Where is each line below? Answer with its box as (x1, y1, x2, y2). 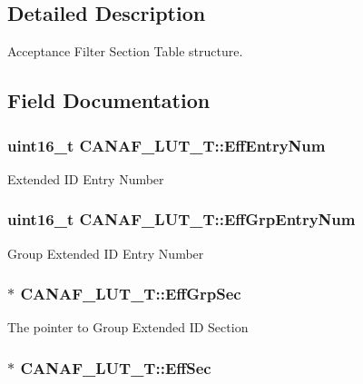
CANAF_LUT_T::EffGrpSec (20, 282, 241, 305)
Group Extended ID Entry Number (7, 243, 204, 262)
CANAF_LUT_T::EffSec (20, 356, 211, 379)
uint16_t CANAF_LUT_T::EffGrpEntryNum (7, 208, 356, 231)
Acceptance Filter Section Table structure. (7, 42, 243, 61)
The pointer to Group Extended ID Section (7, 318, 249, 337)
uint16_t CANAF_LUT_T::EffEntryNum (7, 133, 326, 156)
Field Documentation (7, 86, 211, 114)
